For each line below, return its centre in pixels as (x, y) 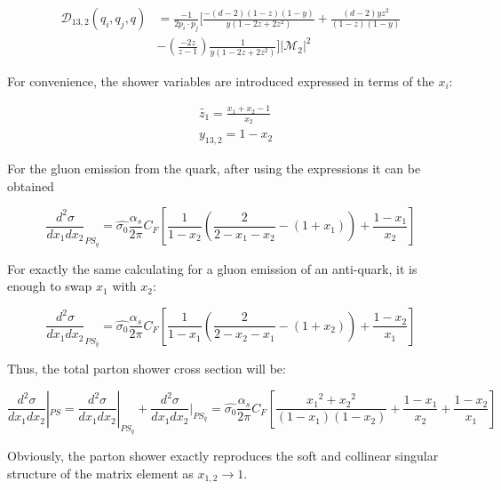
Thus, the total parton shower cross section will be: (147, 369)
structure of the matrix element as (100, 473)
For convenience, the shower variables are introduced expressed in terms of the (221, 80)
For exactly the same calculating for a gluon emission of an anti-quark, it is (212, 268)
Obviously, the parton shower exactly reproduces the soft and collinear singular (223, 456)
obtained (31, 185)
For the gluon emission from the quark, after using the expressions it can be (214, 169)
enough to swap (50, 286)
